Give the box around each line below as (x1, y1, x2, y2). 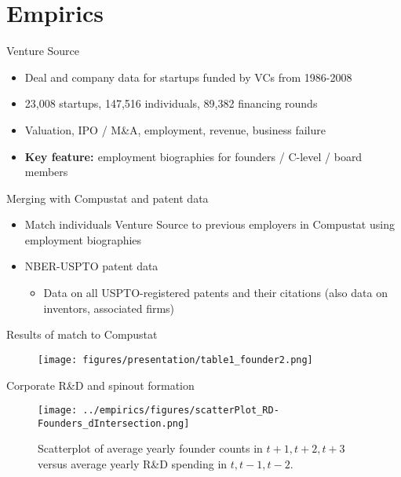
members (24, 163, 68, 180)
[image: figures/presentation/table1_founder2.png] (38, 354, 313, 365)
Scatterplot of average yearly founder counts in (38, 440, 263, 457)
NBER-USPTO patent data (24, 258, 159, 274)
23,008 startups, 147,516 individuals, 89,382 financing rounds (24, 95, 318, 112)
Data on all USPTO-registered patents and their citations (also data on (43, 284, 388, 301)
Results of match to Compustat (6, 326, 158, 343)
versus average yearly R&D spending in (38, 456, 228, 471)
